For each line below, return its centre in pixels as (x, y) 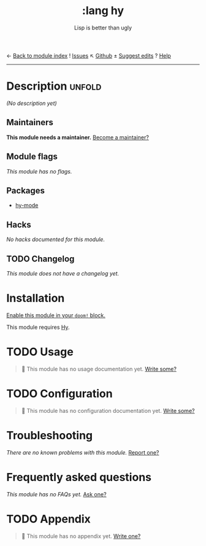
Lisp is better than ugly (103, 28)
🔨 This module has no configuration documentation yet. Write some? (108, 410)
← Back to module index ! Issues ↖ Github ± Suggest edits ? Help (89, 55)
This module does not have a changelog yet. (63, 273)
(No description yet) (32, 103)
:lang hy (103, 11)
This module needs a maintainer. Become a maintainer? (78, 137)
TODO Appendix (48, 519)
